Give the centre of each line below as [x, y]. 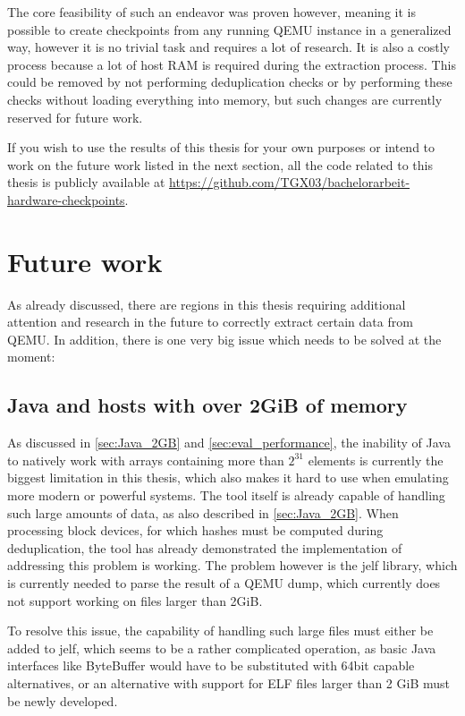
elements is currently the [376, 460]
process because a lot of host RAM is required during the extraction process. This [232, 64]
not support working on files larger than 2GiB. [135, 600]
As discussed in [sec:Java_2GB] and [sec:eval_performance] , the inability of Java [229, 443]
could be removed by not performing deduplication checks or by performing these [230, 82]
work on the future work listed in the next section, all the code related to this [220, 164]
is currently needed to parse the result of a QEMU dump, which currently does [224, 582]
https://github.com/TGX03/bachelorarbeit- [290, 182]
